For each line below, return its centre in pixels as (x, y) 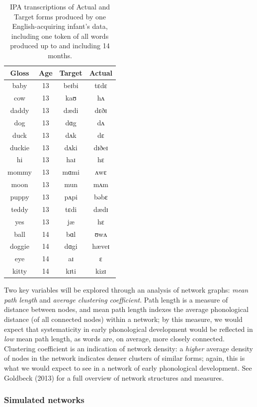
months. (60, 55)
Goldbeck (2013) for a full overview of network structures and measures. (114, 377)
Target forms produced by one (60, 16)
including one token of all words (60, 36)
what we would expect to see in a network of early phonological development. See (128, 367)
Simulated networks (44, 400)
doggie (20, 246)
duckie (20, 147)
